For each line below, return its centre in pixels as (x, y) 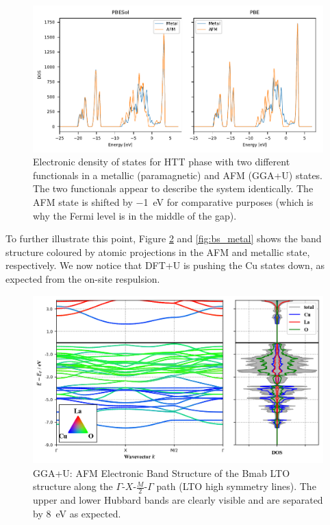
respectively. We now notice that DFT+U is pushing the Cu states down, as (165, 265)
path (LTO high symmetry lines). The (236, 486)
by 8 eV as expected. (77, 513)
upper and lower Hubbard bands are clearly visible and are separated (178, 500)
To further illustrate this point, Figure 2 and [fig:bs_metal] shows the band (164, 238)
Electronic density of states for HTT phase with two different (162, 162)
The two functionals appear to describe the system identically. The (173, 188)
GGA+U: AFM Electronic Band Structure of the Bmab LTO (162, 472)
